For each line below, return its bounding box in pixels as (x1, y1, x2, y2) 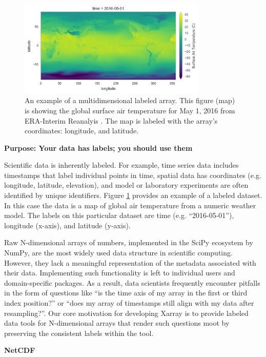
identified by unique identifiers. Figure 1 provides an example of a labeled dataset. (4, 190, 262, 201)
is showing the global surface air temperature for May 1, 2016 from (25, 105, 235, 115)
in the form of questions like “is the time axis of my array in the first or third (4, 287, 248, 298)
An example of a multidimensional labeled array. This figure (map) (25, 95, 235, 106)
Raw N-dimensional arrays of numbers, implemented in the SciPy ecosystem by (4, 237, 253, 248)
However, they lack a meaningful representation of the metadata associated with (4, 257, 256, 268)
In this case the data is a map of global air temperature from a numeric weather (4, 200, 256, 210)
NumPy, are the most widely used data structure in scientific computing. (4, 247, 233, 258)
